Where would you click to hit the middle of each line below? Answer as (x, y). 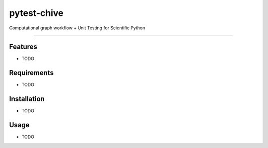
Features (23, 47)
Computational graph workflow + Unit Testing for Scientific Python (77, 28)
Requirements (32, 73)
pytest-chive (36, 13)
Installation (27, 99)
